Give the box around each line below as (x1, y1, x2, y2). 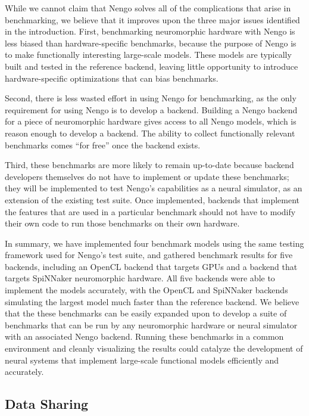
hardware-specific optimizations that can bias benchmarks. (5, 72, 219, 84)
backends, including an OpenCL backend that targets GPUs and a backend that (5, 260, 298, 272)
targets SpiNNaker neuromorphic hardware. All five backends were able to (5, 272, 275, 284)
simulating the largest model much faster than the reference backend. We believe (5, 295, 299, 308)
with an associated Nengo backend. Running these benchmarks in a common (5, 330, 284, 343)
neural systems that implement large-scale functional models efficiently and (5, 353, 279, 366)
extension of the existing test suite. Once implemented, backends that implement (5, 193, 300, 206)
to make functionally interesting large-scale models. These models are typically (5, 48, 292, 61)
